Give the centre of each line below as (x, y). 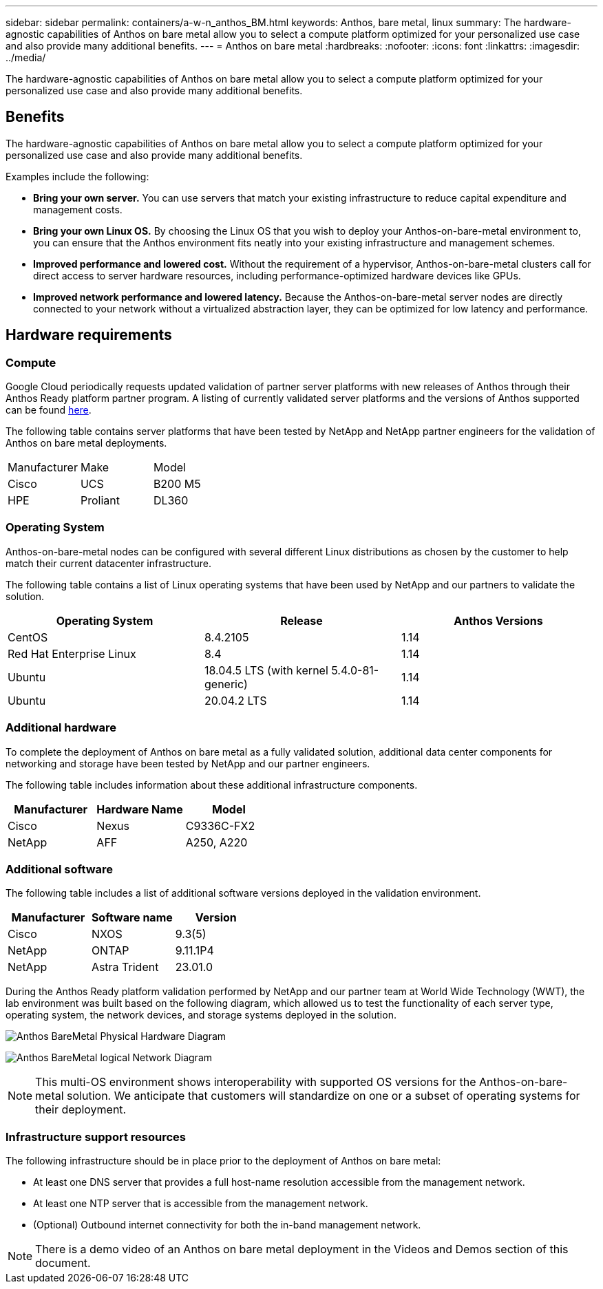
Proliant (100, 501)
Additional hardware (61, 728)
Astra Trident (125, 967)
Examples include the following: (77, 176)
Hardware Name (140, 809)
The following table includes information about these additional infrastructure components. (212, 785)
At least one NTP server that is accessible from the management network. (201, 1204)
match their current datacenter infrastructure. (108, 563)
